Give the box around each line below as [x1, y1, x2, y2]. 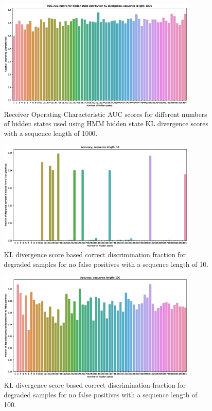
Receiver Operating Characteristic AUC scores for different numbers [4, 109, 207, 119]
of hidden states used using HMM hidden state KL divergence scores [4, 118, 209, 129]
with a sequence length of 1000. [4, 128, 98, 138]
